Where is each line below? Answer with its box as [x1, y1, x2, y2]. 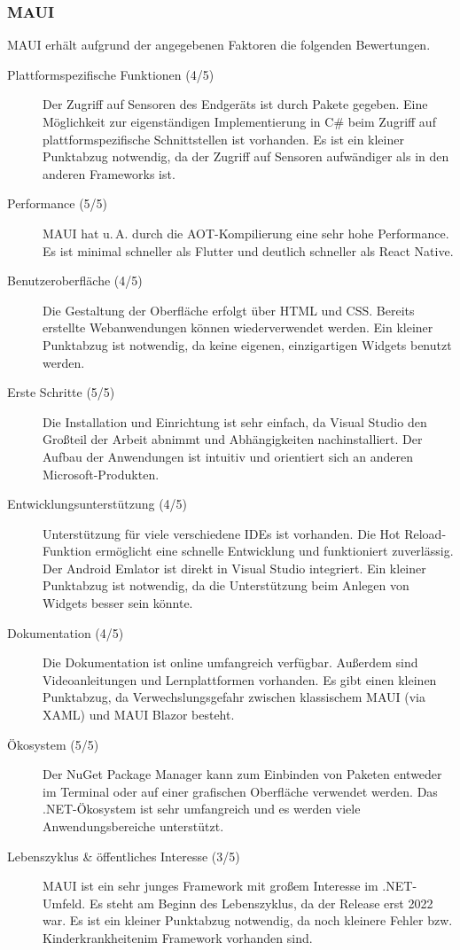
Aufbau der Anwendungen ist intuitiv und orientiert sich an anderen [43, 447, 414, 465]
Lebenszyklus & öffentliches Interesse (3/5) [7, 846, 240, 865]
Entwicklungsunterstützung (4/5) [7, 494, 188, 513]
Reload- [404, 524, 447, 542]
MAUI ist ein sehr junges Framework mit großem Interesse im [43, 876, 378, 895]
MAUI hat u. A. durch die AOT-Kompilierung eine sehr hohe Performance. [43, 223, 449, 242]
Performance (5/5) [7, 194, 108, 213]
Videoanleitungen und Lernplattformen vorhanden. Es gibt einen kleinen [43, 670, 437, 689]
